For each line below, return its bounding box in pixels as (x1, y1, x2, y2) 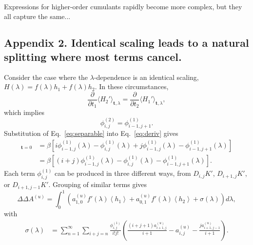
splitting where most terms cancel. (4, 49, 182, 64)
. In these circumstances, (95, 81, 169, 92)
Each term (4, 168, 35, 178)
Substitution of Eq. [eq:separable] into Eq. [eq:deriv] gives (4, 128, 178, 138)
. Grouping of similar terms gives (48, 179, 147, 189)
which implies (4, 107, 44, 117)
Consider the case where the (4, 72, 88, 82)
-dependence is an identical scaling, (94, 72, 199, 82)
